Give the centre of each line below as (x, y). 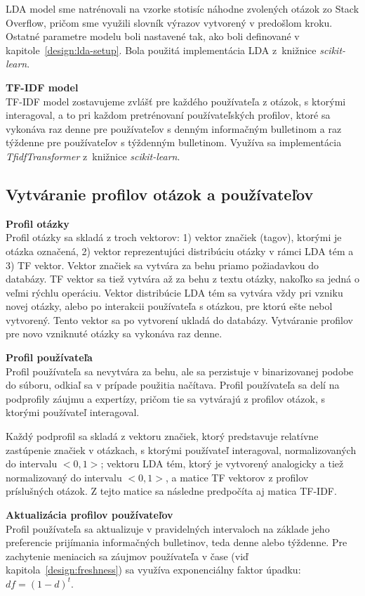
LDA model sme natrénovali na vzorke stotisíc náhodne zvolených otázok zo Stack (182, 8)
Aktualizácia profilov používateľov (89, 515)
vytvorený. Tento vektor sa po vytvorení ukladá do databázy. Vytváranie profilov (180, 319)
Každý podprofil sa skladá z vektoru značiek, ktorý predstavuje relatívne (162, 436)
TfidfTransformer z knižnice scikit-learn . (93, 156)
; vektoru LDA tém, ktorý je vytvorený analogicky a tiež (222, 464)
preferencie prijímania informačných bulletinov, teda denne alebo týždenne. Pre (177, 542)
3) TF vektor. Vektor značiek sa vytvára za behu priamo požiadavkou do (162, 265)
